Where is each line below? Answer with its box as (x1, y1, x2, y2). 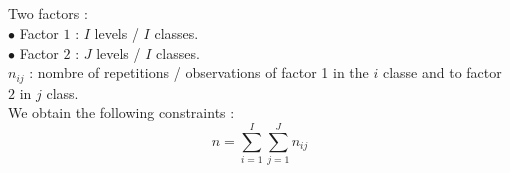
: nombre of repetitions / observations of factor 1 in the (29, 62, 369, 83)
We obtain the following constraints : (8, 102, 235, 123)
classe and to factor (382, 62, 502, 83)
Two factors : (8, 3, 88, 24)
